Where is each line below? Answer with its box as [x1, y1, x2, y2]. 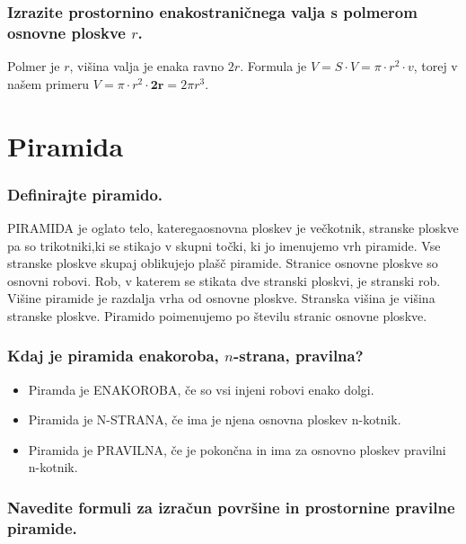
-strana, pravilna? [233, 344, 364, 367]
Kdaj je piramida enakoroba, [7, 344, 219, 367]
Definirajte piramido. [7, 183, 163, 205]
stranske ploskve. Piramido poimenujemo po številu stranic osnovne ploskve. [7, 306, 427, 325]
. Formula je [240, 57, 307, 76]
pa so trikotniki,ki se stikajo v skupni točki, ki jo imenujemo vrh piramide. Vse [7, 236, 441, 254]
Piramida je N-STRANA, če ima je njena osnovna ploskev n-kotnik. [28, 410, 401, 429]
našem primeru [7, 74, 90, 93]
